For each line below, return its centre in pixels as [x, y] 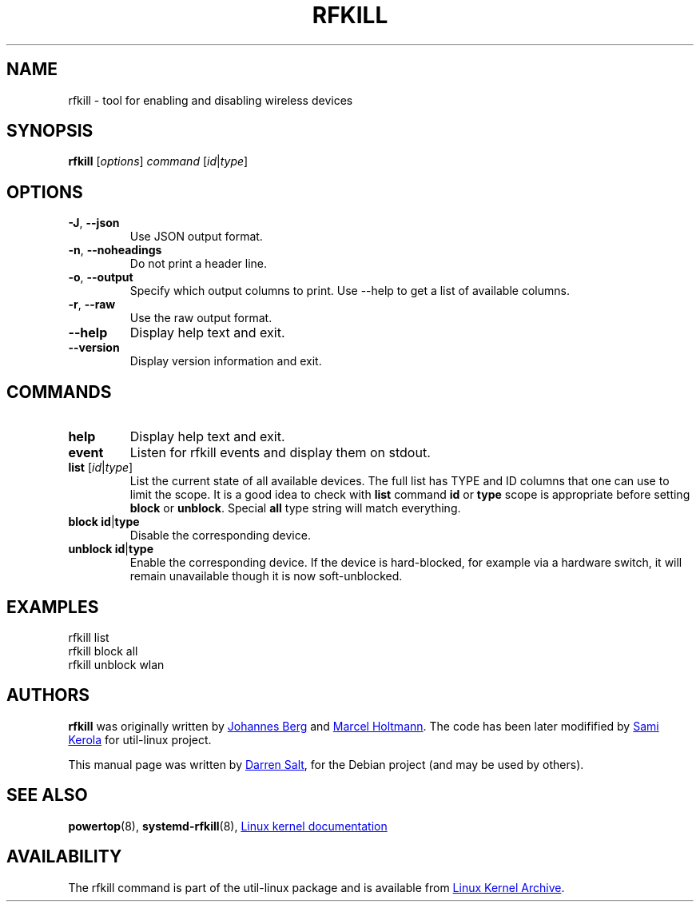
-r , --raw [92, 305]
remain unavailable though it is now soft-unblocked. [266, 576]
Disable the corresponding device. [220, 536]
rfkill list [89, 637]
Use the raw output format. [201, 318]
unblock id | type [111, 549]
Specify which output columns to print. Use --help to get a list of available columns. [350, 291]
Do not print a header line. [199, 264]
